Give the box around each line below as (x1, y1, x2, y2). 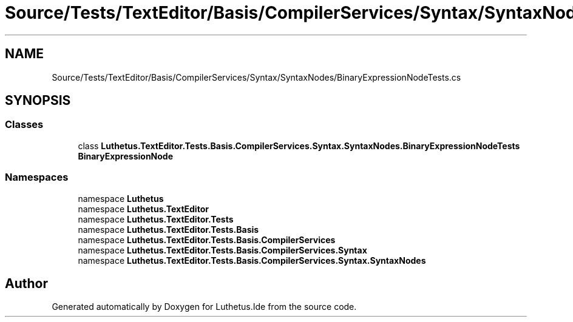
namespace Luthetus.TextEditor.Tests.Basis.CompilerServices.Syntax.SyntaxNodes (78, 255, 426, 266)
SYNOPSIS (5, 93, 71, 109)
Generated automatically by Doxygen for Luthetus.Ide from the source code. (52, 301, 357, 312)
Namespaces (5, 171, 69, 184)
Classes (5, 118, 44, 131)
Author (5, 275, 48, 291)
